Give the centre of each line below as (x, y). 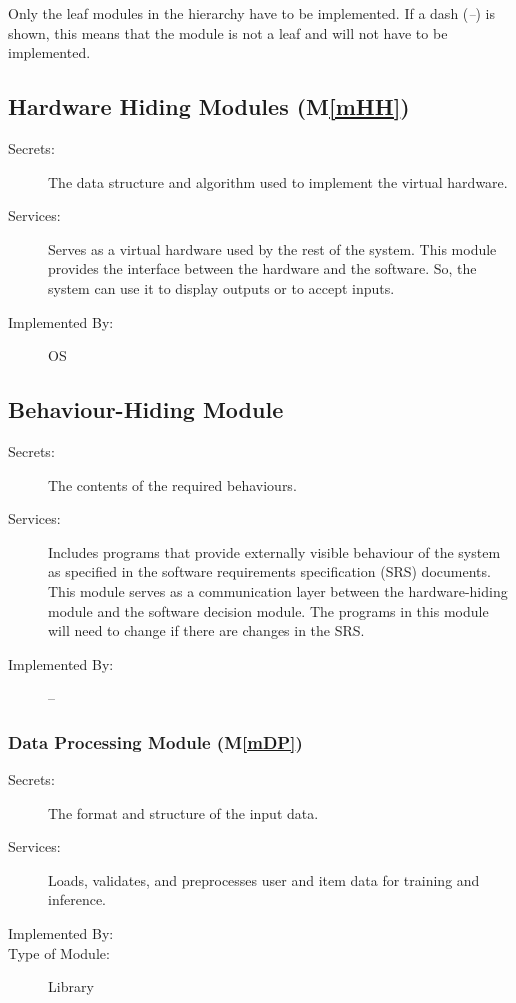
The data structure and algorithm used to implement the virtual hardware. (278, 181)
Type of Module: (59, 952)
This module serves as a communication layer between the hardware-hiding (278, 590)
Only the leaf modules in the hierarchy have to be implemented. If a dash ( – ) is (251, 13)
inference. (77, 899)
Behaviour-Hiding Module (146, 409)
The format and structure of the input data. (183, 812)
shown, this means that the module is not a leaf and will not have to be (228, 32)
